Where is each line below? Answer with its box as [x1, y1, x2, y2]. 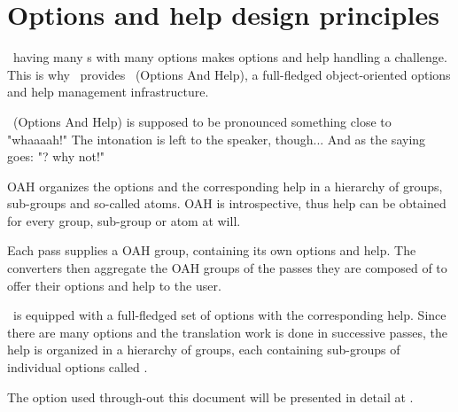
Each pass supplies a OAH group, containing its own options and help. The [7, 241, 416, 260]
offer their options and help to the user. [7, 276, 221, 294]
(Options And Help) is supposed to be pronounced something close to [12, 112, 392, 130]
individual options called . [7, 358, 148, 377]
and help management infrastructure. [7, 82, 209, 101]
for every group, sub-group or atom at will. [7, 211, 241, 229]
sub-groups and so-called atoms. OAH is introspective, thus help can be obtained [7, 194, 446, 213]
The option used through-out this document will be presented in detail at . [7, 387, 414, 406]
